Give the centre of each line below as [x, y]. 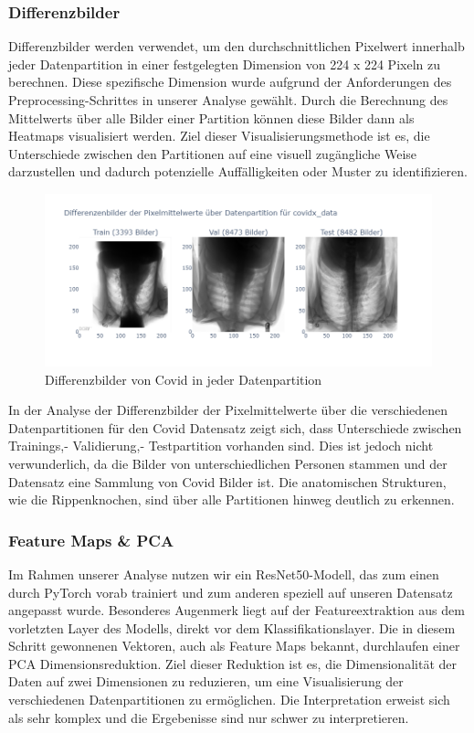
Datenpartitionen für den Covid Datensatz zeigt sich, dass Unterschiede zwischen [235, 427]
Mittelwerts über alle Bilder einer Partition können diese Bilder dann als [211, 117]
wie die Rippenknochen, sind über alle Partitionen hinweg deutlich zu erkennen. [232, 499]
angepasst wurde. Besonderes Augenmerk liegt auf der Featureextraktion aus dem [237, 610]
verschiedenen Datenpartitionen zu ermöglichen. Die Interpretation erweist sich [229, 700]
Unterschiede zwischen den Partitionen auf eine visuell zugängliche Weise [213, 153]
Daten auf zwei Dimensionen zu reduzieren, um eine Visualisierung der [206, 681]
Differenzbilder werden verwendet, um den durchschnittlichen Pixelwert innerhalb [237, 46]
